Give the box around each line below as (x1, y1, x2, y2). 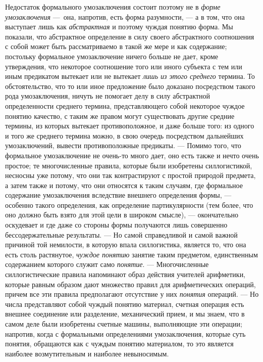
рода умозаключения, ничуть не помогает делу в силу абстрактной (5, 91, 210, 101)
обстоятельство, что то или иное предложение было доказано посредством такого (5, 80, 255, 91)
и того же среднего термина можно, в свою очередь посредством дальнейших (5, 130, 244, 141)
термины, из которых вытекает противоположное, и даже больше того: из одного (5, 120, 254, 131)
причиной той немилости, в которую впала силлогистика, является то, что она (5, 239, 246, 250)
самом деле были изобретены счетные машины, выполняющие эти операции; (5, 319, 242, 329)
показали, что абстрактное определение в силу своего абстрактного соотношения (5, 31, 254, 41)
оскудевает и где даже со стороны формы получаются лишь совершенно (5, 219, 228, 230)
